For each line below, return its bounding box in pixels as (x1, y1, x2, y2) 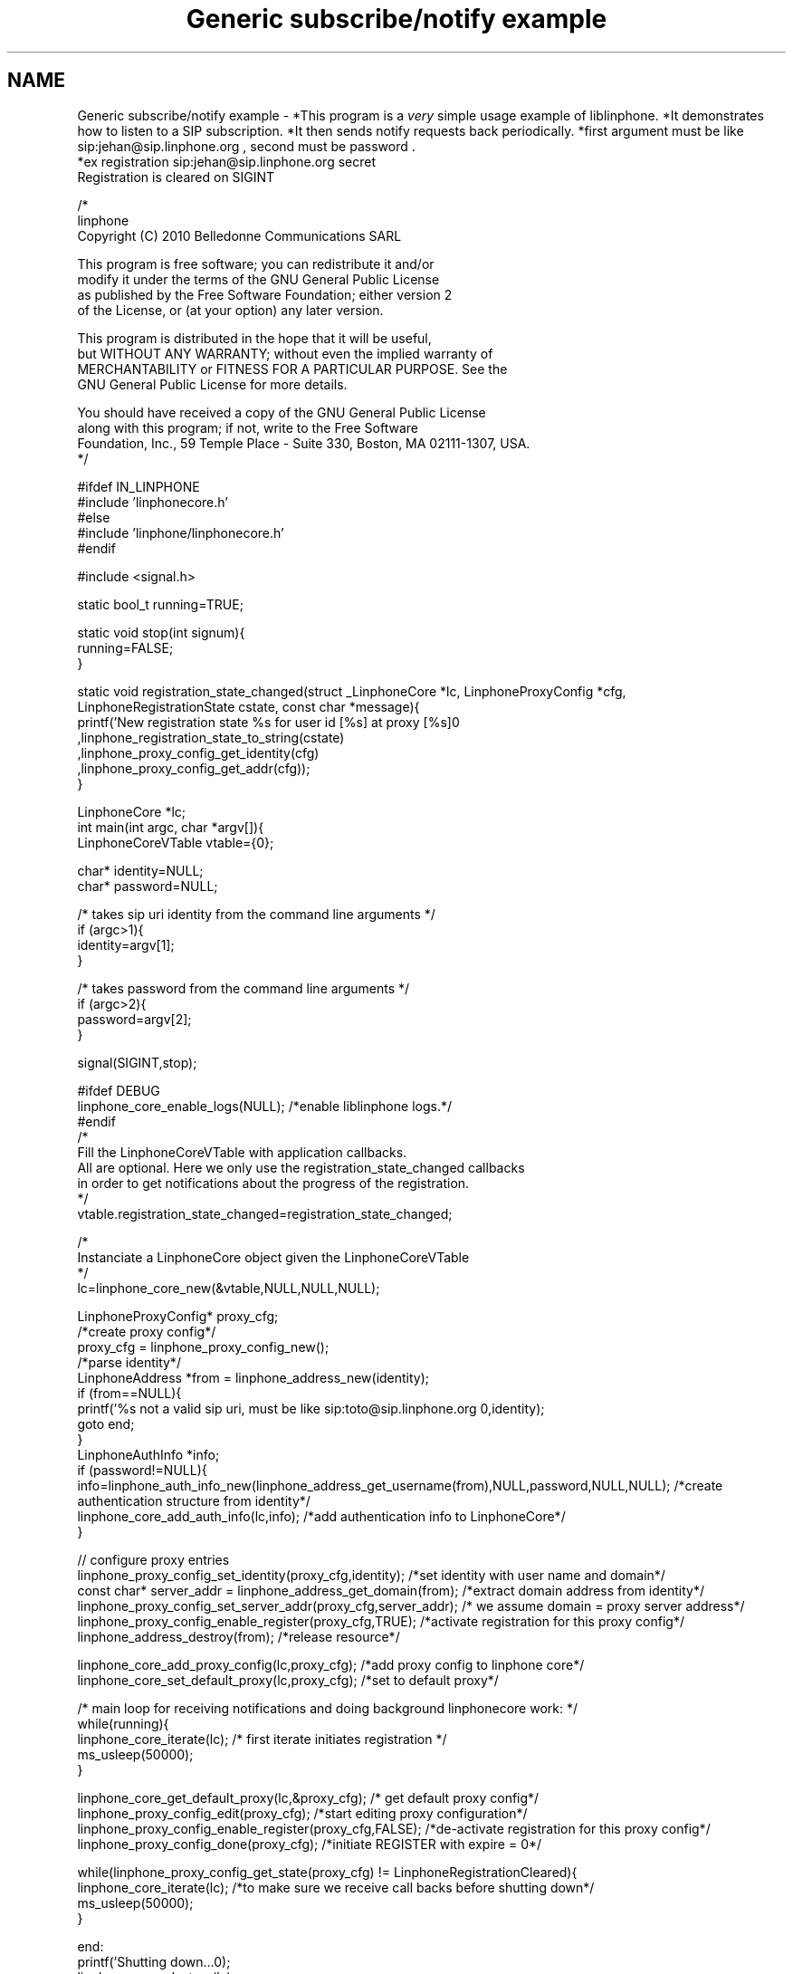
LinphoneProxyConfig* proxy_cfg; (77, 1308, 279, 1324)
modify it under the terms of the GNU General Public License (77, 271, 440, 287)
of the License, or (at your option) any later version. (77, 302, 384, 318)
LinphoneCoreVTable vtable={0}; (77, 834, 274, 850)
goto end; (77, 1415, 135, 1432)
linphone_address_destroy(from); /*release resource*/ (77, 1628, 400, 1644)
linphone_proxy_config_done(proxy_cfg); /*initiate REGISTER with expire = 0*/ (77, 1835, 542, 1852)
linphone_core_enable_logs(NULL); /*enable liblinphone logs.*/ (77, 1097, 452, 1114)
